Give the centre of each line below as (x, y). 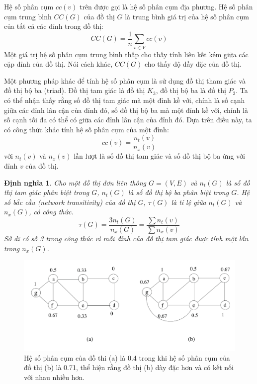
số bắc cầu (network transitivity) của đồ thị (70, 202)
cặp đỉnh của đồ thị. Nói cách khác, (58, 64)
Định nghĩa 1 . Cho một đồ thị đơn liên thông (75, 182)
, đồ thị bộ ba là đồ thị (191, 90)
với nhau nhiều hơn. (54, 377)
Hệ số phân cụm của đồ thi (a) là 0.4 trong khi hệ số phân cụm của (127, 357)
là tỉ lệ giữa (189, 202)
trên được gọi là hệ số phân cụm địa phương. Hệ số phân (166, 6)
